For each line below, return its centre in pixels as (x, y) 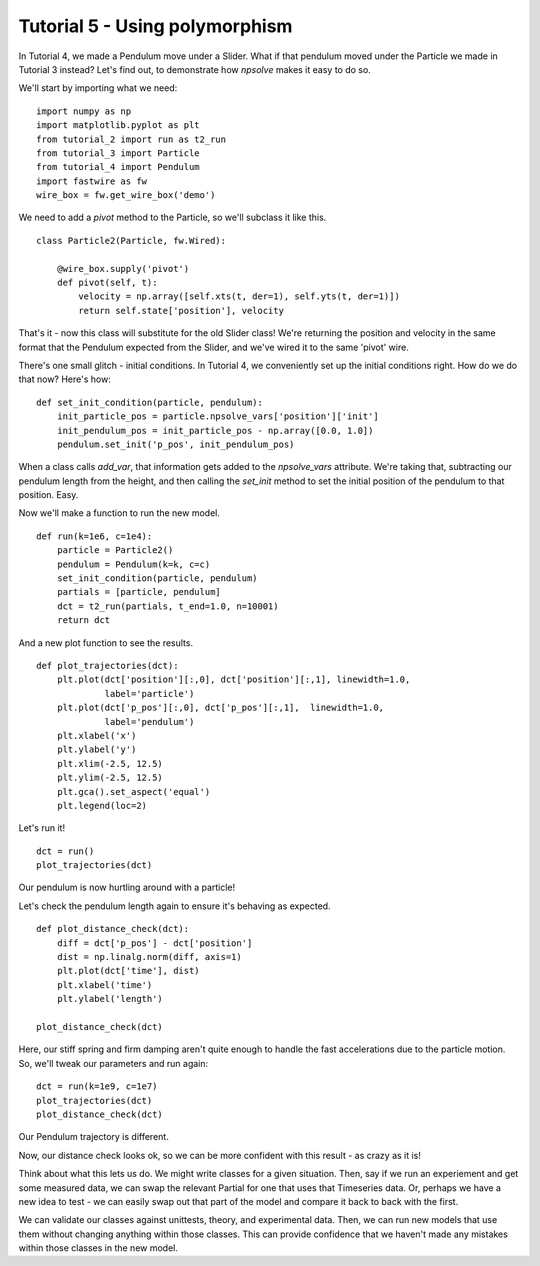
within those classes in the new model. (98, 1248)
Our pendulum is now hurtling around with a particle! (127, 887)
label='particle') (149, 693)
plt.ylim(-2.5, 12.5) (110, 778)
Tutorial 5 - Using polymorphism (155, 26)
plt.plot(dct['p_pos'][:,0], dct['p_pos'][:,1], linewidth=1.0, (220, 708)
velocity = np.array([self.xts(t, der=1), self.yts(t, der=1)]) (239, 296)
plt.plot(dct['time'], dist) (128, 971)
